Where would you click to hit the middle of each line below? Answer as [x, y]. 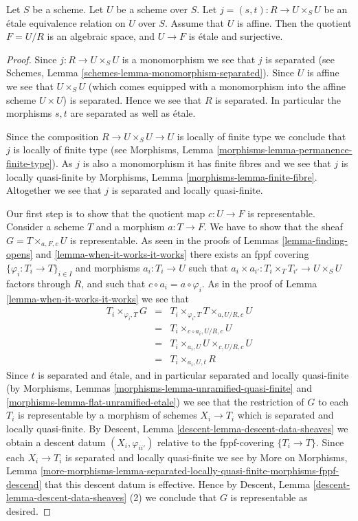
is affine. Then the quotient [294, 22]
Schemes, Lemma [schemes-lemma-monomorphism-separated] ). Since [150, 73]
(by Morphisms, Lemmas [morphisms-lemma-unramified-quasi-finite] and [159, 388]
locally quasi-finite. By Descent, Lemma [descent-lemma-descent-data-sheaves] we [177, 429]
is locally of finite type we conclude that [261, 136]
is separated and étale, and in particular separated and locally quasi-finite [193, 374]
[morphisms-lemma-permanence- [284, 149]
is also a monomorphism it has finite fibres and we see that [207, 163]
